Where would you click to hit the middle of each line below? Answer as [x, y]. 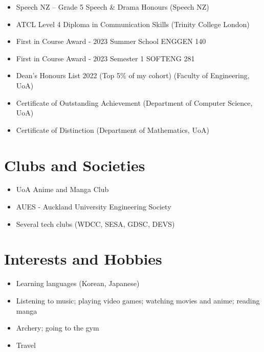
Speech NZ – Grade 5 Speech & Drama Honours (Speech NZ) [113, 7]
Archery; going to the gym [58, 328]
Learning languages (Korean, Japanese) [78, 283]
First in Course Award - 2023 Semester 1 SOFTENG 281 [105, 58]
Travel [26, 345]
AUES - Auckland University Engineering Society [94, 207]
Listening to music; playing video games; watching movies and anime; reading [138, 300]
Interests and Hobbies [83, 259]
